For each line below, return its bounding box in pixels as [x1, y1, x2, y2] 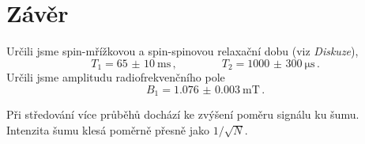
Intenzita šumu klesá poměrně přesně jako [6, 121, 209, 138]
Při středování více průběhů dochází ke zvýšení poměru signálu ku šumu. [6, 106, 359, 123]
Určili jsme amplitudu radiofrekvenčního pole [6, 69, 225, 85]
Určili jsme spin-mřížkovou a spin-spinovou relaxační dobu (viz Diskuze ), [6, 43, 359, 59]
